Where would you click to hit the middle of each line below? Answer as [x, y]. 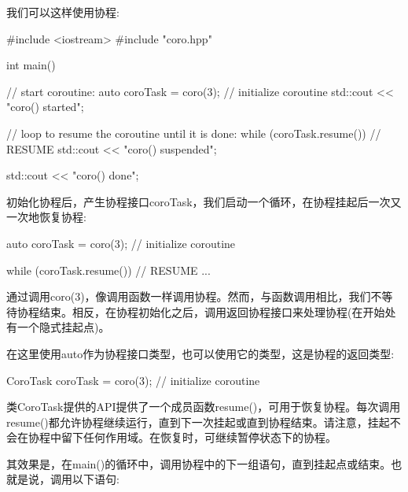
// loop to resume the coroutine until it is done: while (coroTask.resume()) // [194, 133]
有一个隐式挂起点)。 [58, 327]
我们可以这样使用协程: [63, 12]
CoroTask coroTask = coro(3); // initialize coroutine [133, 380]
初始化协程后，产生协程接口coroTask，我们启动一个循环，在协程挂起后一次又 [204, 201]
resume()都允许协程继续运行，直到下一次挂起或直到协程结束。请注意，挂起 [198, 422]
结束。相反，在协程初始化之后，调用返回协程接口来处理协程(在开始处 [217, 311]
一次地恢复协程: [46, 217]
